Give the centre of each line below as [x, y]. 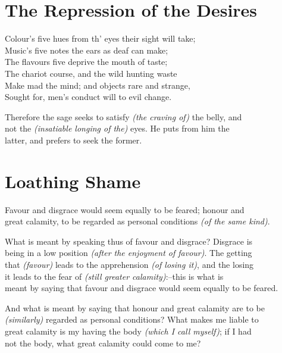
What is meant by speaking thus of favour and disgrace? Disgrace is [129, 241]
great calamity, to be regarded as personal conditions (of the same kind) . [137, 221]
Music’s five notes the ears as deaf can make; [87, 50]
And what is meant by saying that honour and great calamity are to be [135, 307]
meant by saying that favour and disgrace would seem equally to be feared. [142, 288]
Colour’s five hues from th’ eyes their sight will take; [100, 38]
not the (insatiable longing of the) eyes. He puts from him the [117, 128]
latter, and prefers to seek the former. [73, 140]
